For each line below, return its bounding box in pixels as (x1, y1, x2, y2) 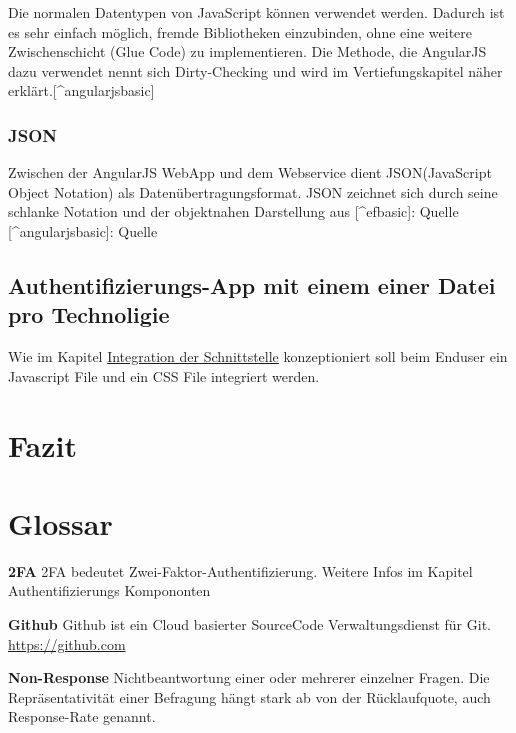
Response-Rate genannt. (8, 706, 156, 727)
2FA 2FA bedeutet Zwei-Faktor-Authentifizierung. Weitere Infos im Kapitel (8, 560, 473, 581)
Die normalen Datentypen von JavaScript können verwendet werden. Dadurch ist (8, 2, 505, 22)
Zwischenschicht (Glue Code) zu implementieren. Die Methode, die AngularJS (8, 41, 487, 62)
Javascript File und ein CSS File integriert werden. (8, 365, 320, 386)
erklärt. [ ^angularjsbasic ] (8, 80, 155, 101)
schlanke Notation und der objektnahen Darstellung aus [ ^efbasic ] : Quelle (8, 201, 459, 222)
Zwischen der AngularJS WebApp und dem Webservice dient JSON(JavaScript (8, 162, 492, 183)
